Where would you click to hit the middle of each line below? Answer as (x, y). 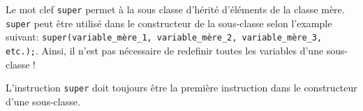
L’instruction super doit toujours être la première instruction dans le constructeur (181, 88)
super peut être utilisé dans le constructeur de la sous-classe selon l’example (169, 23)
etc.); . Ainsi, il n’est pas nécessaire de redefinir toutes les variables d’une (165, 50)
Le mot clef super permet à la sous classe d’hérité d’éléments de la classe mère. (175, 9)
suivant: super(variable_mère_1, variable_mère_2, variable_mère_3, (164, 37)
